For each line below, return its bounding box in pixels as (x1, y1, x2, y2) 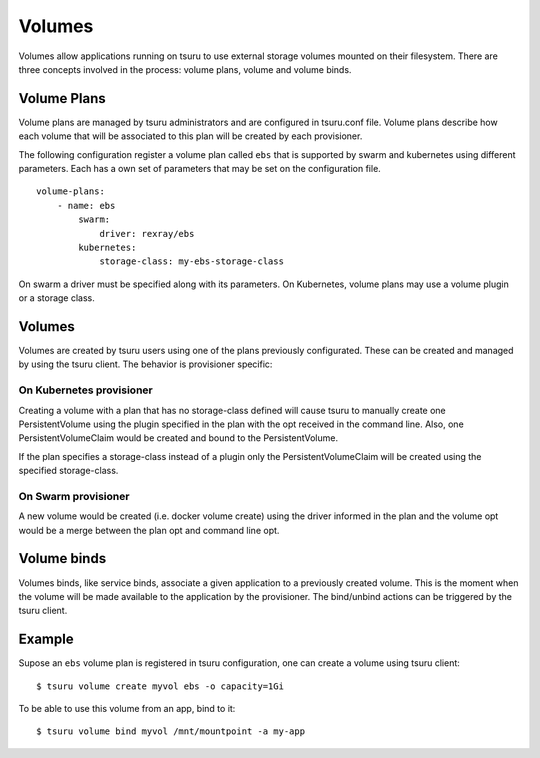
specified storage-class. (18, 465, 119, 477)
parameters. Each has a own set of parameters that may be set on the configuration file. (18, 163, 382, 175)
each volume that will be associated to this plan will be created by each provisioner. (18, 130, 363, 142)
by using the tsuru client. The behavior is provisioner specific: (18, 358, 273, 370)
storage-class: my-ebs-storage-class (99, 256, 285, 267)
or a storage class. (18, 292, 95, 304)
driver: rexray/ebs (99, 228, 195, 239)
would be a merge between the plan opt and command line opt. (18, 524, 280, 536)
